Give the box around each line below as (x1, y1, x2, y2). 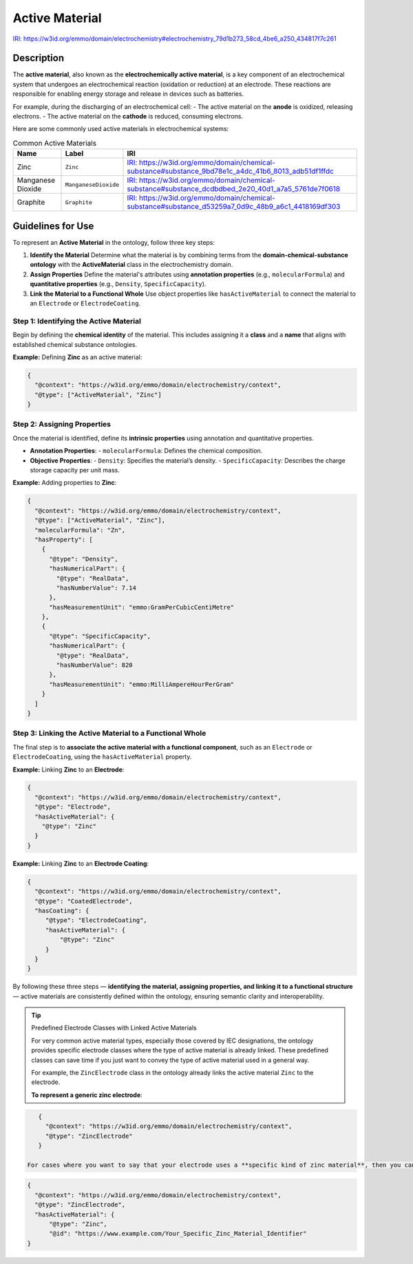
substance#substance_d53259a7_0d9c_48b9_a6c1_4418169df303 (127, 202, 341, 212)
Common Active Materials (12, 138, 96, 148)
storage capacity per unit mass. (30, 466, 120, 474)
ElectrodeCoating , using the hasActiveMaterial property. (12, 752, 192, 761)
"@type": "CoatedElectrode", (34, 897, 134, 905)
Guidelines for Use (12, 220, 94, 232)
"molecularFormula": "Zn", (34, 526, 126, 534)
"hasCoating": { (34, 907, 89, 914)
